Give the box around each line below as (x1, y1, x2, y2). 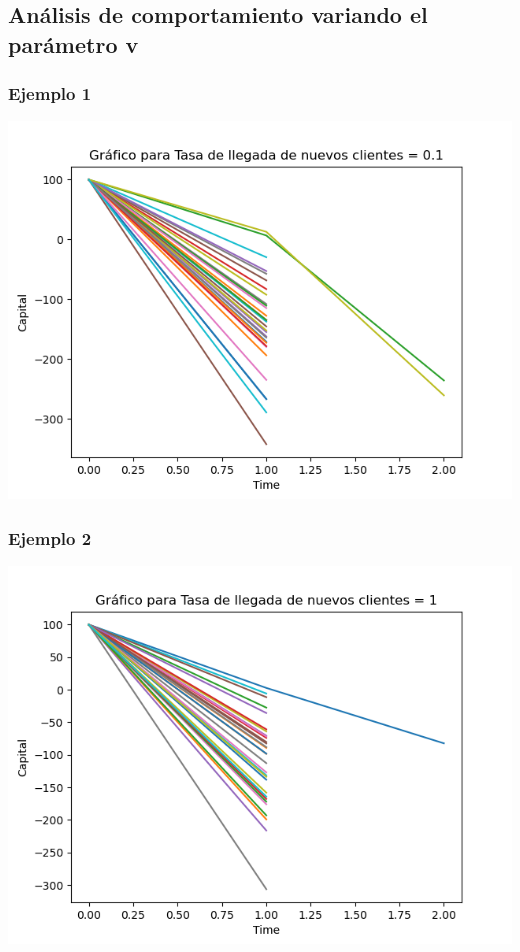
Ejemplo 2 (8, 525, 92, 550)
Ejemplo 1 (8, 81, 92, 106)
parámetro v (8, 28, 139, 59)
